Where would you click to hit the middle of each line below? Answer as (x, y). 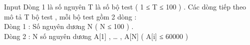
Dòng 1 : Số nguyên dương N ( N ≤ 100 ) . (69, 26)
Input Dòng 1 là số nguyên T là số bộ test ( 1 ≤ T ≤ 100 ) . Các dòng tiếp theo (125, 6)
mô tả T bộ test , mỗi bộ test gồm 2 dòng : (70, 16)
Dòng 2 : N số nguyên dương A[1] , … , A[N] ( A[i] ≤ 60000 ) (96, 36)
